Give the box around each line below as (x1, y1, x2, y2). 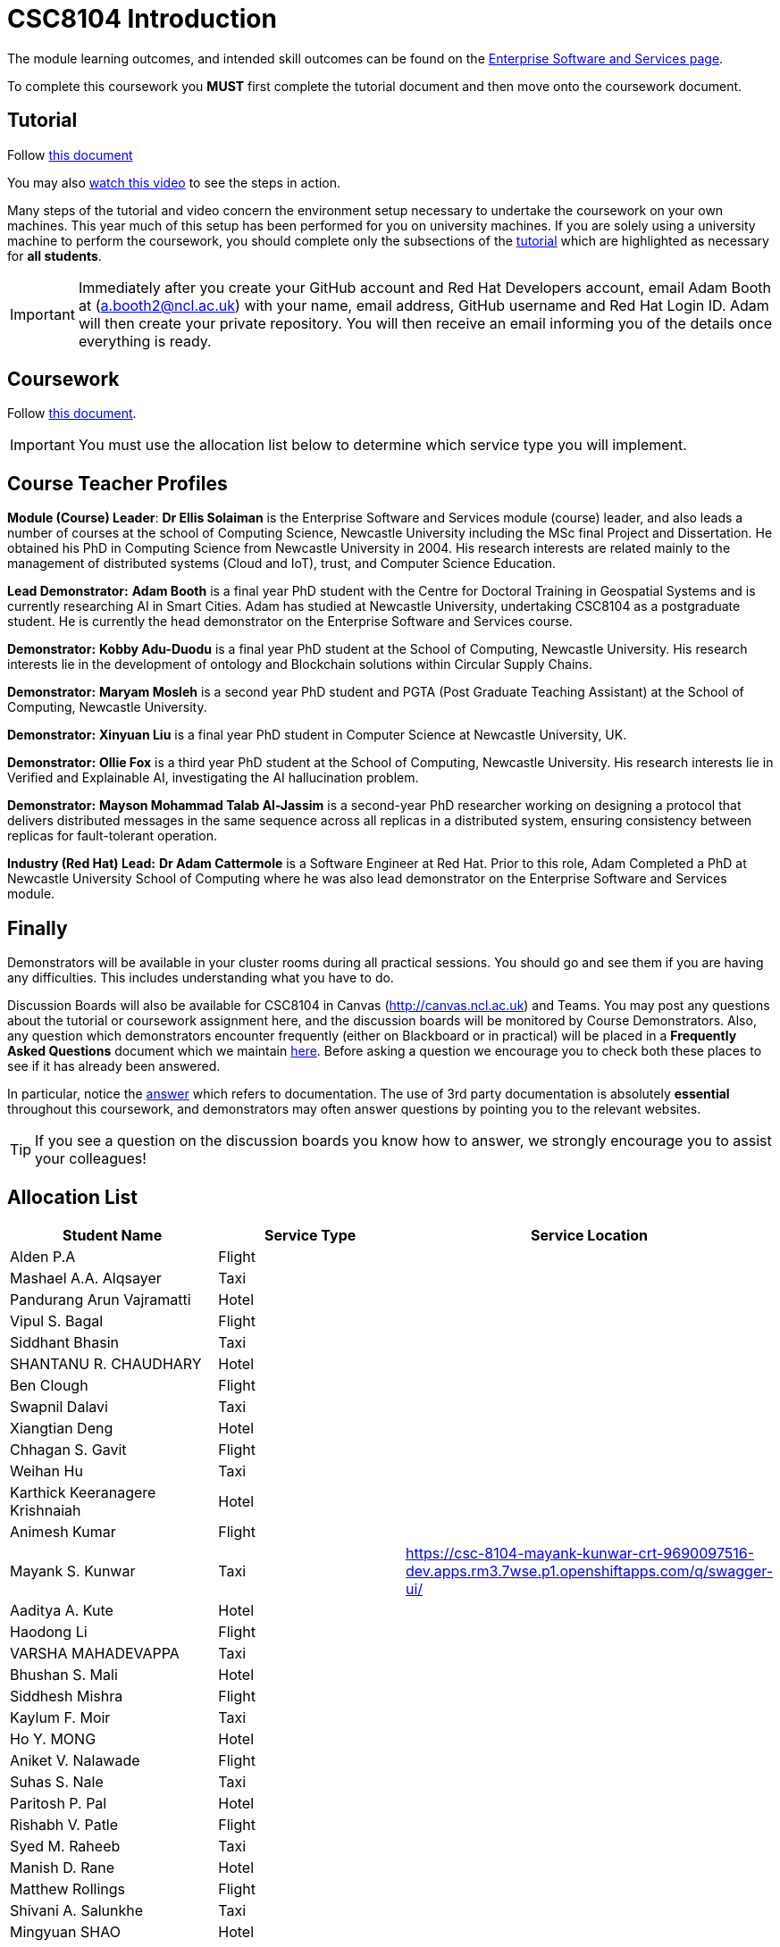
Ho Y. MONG (10, 1729, 96, 1748)
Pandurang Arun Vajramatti (10, 1290, 191, 1308)
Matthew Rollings (10, 1879, 125, 1898)
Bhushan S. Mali (10, 1665, 118, 1684)
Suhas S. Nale (10, 1772, 104, 1791)
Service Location (530, 1225, 649, 1244)
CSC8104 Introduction (7, 4, 277, 34)
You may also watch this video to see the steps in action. (7, 174, 341, 190)
